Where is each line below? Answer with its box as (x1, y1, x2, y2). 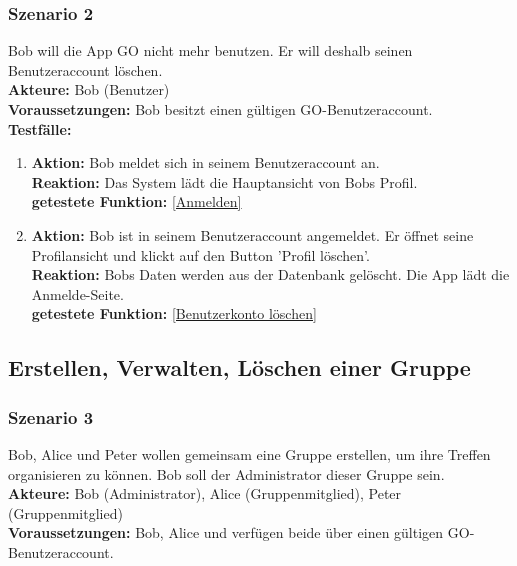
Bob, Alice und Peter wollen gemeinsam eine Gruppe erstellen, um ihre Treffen (8, 443, 491, 464)
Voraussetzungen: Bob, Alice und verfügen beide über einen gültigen (8, 522, 444, 543)
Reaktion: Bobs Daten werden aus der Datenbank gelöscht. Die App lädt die (31, 264, 510, 285)
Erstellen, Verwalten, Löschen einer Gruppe (8, 352, 471, 383)
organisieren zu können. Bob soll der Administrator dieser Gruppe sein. (8, 463, 445, 484)
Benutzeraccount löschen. (8, 59, 163, 80)
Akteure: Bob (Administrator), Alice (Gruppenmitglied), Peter (8, 483, 402, 504)
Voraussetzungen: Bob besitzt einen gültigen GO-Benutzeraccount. (8, 99, 433, 119)
